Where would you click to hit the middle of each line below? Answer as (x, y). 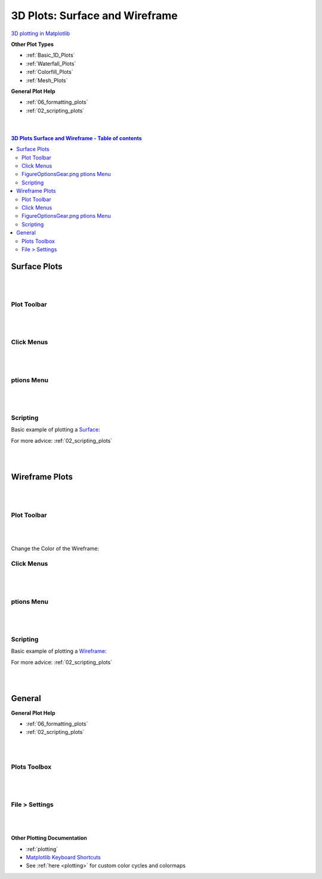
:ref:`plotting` (42, 849)
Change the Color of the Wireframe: (55, 548)
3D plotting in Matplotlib (41, 33)
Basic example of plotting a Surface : (56, 430)
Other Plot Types (32, 44)
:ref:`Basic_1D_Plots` (50, 55)
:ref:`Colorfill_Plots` (50, 72)
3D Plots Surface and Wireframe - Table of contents (77, 138)
